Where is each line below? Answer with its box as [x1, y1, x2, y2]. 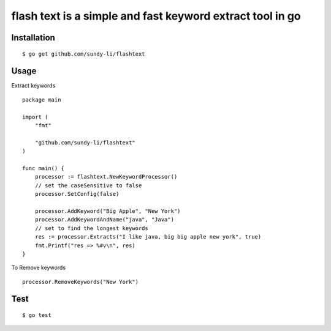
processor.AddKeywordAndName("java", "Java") [34, 216, 175, 223]
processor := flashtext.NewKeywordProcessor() [34, 173, 178, 180]
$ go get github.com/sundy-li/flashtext [22, 50, 145, 58]
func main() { [22, 165, 64, 171]
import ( [22, 113, 48, 121]
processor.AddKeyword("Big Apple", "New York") [34, 207, 181, 214]
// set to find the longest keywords [34, 225, 148, 232]
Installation [11, 32, 55, 43]
